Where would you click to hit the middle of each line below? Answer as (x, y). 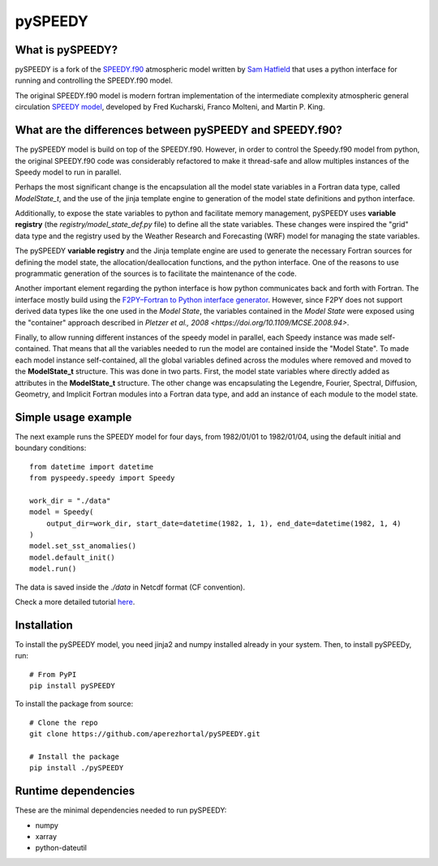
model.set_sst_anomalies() (83, 546)
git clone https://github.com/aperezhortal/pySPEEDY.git (145, 734)
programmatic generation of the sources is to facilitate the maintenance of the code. (156, 274)
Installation (44, 625)
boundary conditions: (51, 448)
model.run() (53, 569)
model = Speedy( (62, 512)
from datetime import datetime (92, 467)
